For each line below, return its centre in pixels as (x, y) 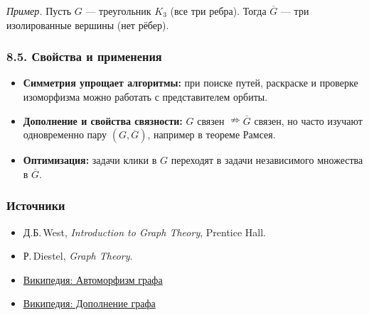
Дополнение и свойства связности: (103, 120)
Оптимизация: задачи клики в (90, 160)
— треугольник (118, 11)
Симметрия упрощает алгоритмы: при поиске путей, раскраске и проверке (191, 83)
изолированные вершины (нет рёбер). (88, 24)
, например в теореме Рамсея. (212, 134)
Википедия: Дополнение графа (89, 303)
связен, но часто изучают (308, 120)
